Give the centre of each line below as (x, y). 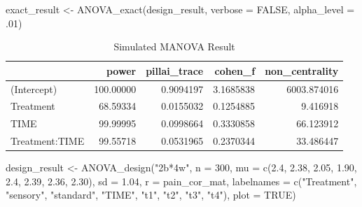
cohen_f (235, 70)
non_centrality (302, 70)
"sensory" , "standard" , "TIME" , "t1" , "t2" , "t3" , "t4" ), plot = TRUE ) (151, 195)
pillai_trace (175, 70)
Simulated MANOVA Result (174, 47)
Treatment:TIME (48, 141)
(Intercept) (34, 88)
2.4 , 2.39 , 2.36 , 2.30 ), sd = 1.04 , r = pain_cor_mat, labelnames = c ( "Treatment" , (181, 181)
